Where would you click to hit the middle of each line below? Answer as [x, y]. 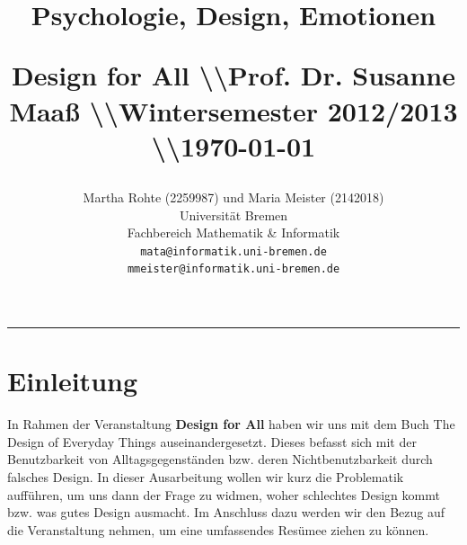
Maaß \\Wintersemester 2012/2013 [233, 110]
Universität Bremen [233, 214]
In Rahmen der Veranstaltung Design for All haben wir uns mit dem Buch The [231, 424]
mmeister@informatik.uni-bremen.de [233, 269]
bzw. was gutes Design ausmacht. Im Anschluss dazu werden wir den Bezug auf [226, 512]
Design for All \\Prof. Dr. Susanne [233, 75]
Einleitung [73, 381]
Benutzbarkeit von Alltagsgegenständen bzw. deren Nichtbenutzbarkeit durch [220, 459]
